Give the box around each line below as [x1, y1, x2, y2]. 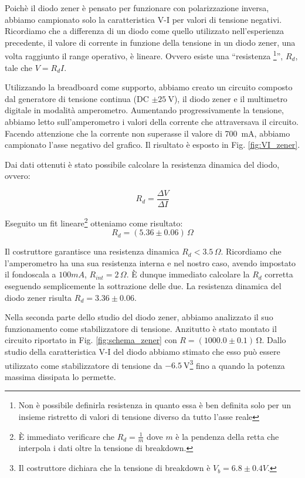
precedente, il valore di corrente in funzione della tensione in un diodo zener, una [5, 36, 296, 48]
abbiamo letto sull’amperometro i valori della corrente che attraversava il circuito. [5, 116, 299, 127]
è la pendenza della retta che [175, 430, 279, 442]
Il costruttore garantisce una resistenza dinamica [5, 245, 179, 257]
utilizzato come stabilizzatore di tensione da [5, 359, 162, 371]
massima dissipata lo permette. [5, 370, 116, 382]
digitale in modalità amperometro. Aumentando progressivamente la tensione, [5, 104, 284, 116]
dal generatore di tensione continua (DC [5, 92, 149, 104]
